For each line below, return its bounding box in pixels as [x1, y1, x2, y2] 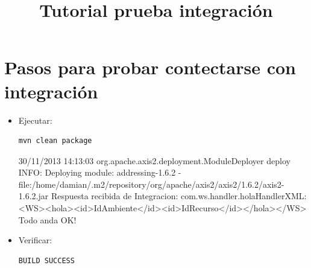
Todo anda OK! [18, 213, 77, 226]
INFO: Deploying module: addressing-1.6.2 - [18, 166, 181, 179]
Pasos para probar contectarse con [4, 55, 296, 80]
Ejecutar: [18, 113, 52, 126]
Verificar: [18, 234, 52, 246]
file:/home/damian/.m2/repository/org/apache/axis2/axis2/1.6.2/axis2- [18, 177, 284, 190]
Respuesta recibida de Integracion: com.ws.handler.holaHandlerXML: [51, 190, 307, 202]
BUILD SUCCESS [18, 256, 75, 265]
